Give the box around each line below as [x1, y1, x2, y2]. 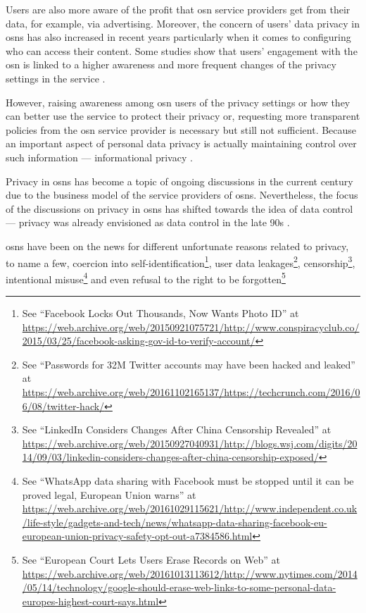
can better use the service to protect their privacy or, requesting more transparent [6, 109, 360, 123]
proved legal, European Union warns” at [22, 487, 196, 502]
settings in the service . [6, 70, 106, 85]
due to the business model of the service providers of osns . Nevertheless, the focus [6, 187, 358, 202]
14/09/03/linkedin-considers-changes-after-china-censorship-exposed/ [22, 450, 319, 464]
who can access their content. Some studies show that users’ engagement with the [6, 43, 358, 58]
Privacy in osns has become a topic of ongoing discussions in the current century [6, 173, 353, 188]
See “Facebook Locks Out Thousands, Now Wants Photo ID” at [22, 306, 299, 320]
